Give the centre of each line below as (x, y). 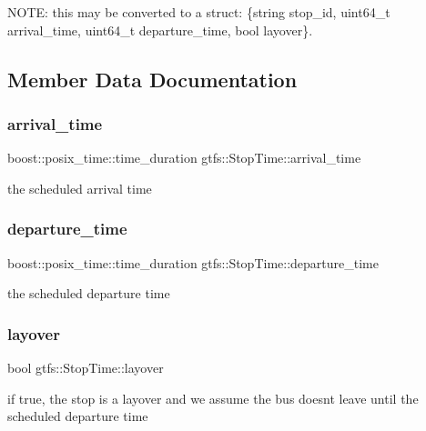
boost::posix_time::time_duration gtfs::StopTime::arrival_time (184, 158)
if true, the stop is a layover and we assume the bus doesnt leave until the (213, 398)
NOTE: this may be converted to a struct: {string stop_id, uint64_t (199, 12)
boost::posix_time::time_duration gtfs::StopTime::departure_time (193, 262)
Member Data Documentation (152, 79)
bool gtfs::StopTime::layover (86, 367)
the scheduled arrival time (80, 188)
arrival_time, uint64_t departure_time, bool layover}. (160, 30)
